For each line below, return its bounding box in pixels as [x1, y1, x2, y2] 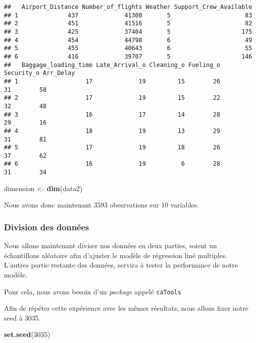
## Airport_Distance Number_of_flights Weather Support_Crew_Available [4, 3, 253, 10]
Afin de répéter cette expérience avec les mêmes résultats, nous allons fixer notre [4, 303, 249, 313]
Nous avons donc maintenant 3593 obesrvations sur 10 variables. [4, 200, 199, 210]
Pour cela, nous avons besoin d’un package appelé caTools [4, 286, 181, 296]
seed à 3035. [4, 312, 41, 323]
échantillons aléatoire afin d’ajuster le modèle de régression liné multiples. [4, 250, 227, 260]
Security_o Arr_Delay [4, 69, 75, 77]
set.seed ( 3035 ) [4, 329, 51, 340]
